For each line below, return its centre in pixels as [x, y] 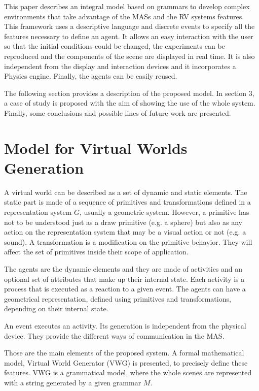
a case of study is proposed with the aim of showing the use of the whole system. [130, 103]
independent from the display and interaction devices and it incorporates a [120, 66]
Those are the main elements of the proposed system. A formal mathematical [124, 353]
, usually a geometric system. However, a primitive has [164, 212]
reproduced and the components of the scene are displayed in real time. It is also [129, 56]
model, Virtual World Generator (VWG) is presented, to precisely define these [126, 362]
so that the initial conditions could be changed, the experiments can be [115, 46]
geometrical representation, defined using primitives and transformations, [118, 298]
